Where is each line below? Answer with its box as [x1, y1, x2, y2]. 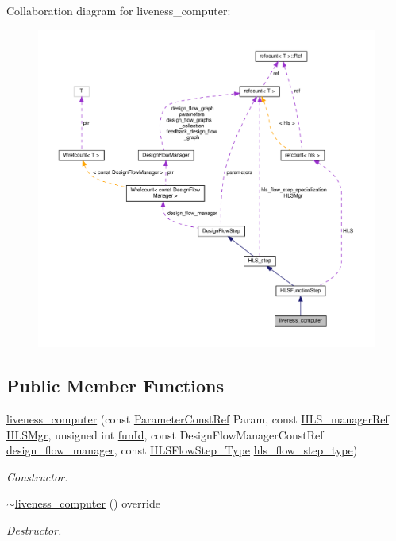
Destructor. [6, 521, 62, 538]
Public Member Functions [6, 373, 224, 398]
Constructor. [6, 468, 68, 485]
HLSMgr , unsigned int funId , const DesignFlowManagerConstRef [6, 426, 324, 442]
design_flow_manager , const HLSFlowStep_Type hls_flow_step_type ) [6, 442, 358, 458]
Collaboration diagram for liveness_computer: [6, 2, 231, 18]
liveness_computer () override [14, 495, 160, 512]
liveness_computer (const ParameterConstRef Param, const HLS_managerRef [6, 410, 389, 427]
